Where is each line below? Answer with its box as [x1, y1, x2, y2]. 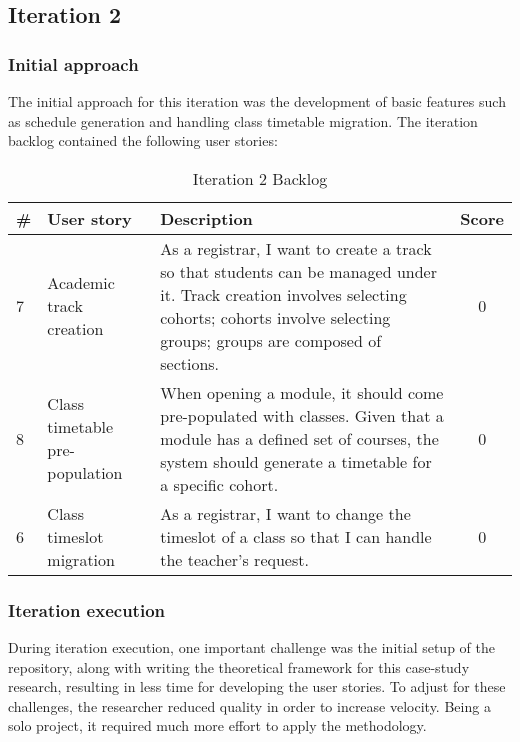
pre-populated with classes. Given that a [160, 403, 444, 427]
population [47, 461, 123, 485]
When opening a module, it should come [160, 380, 444, 404]
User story [47, 206, 132, 230]
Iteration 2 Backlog [192, 166, 328, 190]
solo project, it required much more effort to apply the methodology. [8, 715, 427, 736]
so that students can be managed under [160, 259, 437, 283]
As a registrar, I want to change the [160, 501, 411, 525]
